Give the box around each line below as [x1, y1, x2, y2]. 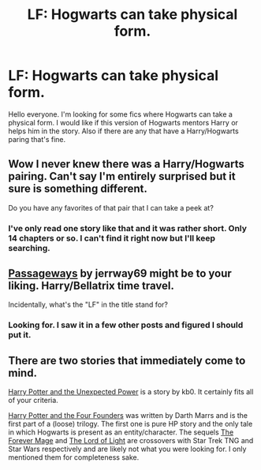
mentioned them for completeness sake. [8, 453, 140, 462]
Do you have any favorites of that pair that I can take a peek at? [8, 203, 214, 212]
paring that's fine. [8, 134, 66, 144]
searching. [8, 242, 51, 253]
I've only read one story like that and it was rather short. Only [8, 222, 247, 233]
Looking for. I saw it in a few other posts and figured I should [8, 319, 244, 330]
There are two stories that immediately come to [8, 353, 246, 367]
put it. [8, 330, 32, 341]
